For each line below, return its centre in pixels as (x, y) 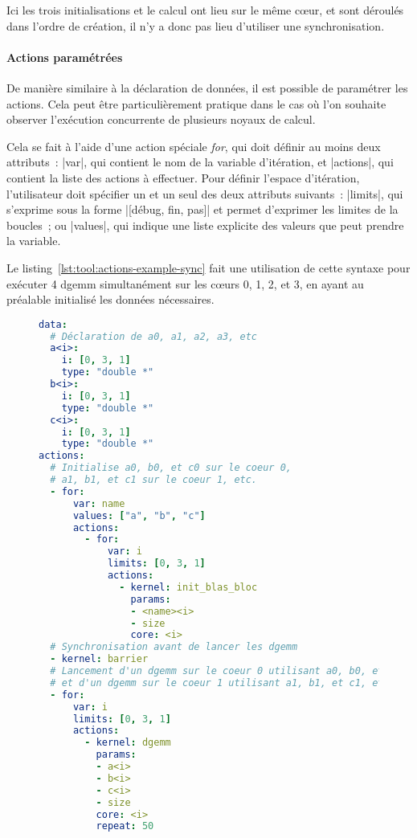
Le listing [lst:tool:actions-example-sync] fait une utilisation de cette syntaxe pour (208, 267)
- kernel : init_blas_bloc (188, 587)
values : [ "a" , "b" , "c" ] (139, 515)
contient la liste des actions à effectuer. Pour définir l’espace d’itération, (183, 177)
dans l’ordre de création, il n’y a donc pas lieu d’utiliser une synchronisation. (196, 25)
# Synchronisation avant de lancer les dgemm (174, 647)
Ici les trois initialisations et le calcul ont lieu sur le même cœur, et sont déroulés (205, 10)
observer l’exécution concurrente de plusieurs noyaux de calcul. (161, 119)
